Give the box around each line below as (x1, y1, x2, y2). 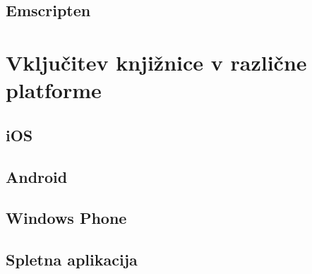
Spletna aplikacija (6, 249, 138, 270)
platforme (6, 76, 102, 105)
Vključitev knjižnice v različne (6, 47, 307, 76)
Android (6, 165, 68, 187)
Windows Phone (6, 207, 127, 229)
